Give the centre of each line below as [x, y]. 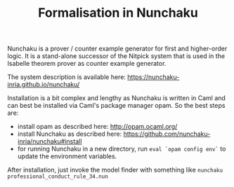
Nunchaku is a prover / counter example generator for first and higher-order [117, 49]
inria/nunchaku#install [50, 141]
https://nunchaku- [154, 77]
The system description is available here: [67, 77]
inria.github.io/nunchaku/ [44, 85]
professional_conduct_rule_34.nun [58, 176]
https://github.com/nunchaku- [167, 134]
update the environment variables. [67, 156]
